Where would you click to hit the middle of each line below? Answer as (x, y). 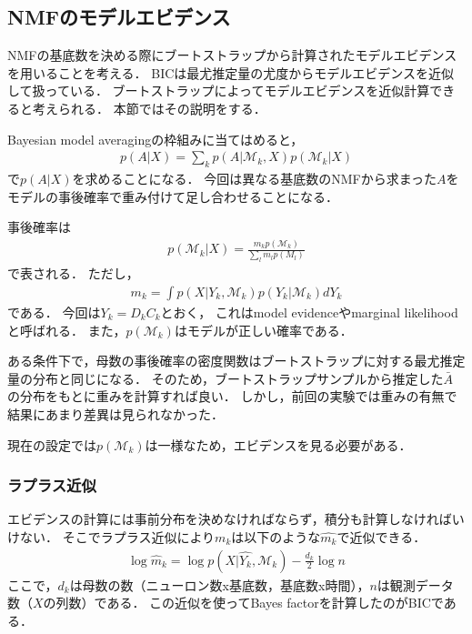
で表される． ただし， (73, 273)
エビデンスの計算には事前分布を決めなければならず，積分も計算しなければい (236, 519)
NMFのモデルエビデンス (119, 17)
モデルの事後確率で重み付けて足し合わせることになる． (173, 196)
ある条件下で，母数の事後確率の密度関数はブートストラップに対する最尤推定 (236, 361)
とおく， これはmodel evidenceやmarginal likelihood (309, 312)
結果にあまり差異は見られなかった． (115, 413)
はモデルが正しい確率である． (263, 330)
